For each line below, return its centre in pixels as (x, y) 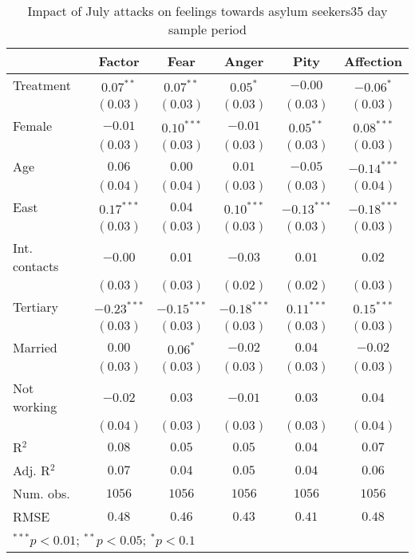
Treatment (42, 85)
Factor (119, 61)
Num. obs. (41, 493)
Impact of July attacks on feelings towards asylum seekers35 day (207, 11)
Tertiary (36, 307)
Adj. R (32, 470)
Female (33, 126)
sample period (207, 29)
